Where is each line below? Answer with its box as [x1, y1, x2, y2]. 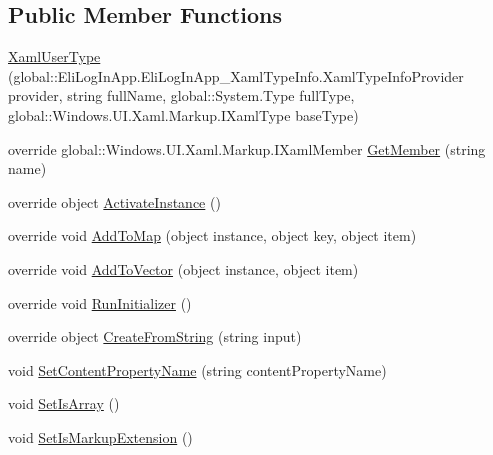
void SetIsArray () [8, 393, 120, 414]
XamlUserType [8, 46, 101, 67]
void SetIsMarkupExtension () [8, 426, 193, 447]
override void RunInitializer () [8, 292, 192, 313]
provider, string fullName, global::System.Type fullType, [8, 85, 355, 106]
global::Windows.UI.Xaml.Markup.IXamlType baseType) [8, 104, 359, 125]
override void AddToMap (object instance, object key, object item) [8, 225, 417, 246]
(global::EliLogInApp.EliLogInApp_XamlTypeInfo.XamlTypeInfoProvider [8, 65, 464, 86]
